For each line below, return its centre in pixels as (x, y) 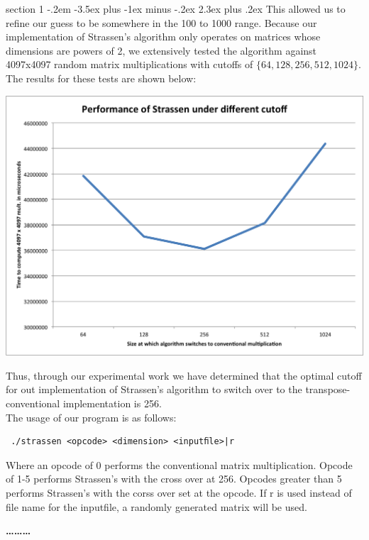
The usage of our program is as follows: (91, 417)
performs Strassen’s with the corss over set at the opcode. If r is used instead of (179, 492)
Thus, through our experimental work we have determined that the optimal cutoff (184, 375)
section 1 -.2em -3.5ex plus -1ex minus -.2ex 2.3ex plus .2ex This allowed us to (176, 9)
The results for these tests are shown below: (101, 78)
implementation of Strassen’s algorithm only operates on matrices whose (163, 37)
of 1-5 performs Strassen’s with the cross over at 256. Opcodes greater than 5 (174, 479)
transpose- (328, 389)
